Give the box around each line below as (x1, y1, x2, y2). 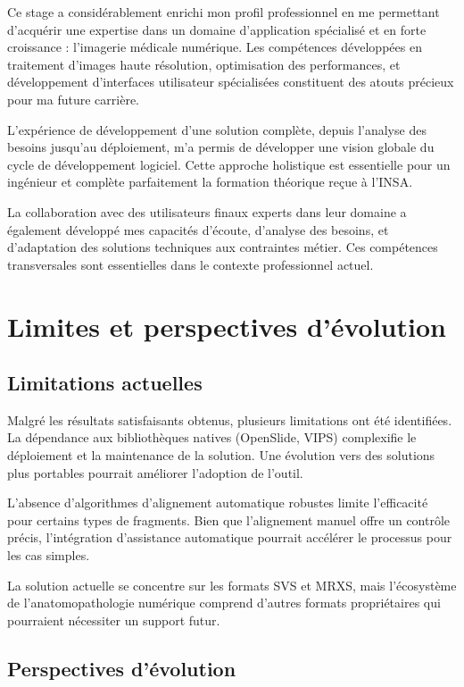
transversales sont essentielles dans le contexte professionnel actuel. (7, 255, 374, 273)
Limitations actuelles (7, 369, 203, 397)
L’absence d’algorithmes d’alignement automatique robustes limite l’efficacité (7, 493, 428, 512)
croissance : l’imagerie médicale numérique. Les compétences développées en (7, 38, 422, 56)
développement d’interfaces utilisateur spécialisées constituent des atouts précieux (7, 72, 454, 91)
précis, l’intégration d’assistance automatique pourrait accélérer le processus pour (7, 528, 452, 547)
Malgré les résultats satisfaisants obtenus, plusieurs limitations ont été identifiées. (7, 410, 452, 429)
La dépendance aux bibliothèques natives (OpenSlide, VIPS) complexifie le (7, 428, 417, 447)
